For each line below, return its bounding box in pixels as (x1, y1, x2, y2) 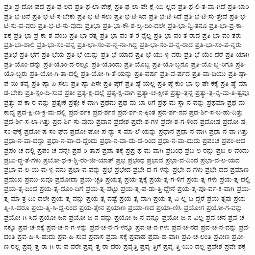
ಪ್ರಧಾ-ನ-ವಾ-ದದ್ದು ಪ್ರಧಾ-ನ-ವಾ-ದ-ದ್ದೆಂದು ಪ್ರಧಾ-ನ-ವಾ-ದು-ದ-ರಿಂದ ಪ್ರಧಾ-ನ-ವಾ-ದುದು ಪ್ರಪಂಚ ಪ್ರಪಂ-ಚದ (4, 135, 245, 145)
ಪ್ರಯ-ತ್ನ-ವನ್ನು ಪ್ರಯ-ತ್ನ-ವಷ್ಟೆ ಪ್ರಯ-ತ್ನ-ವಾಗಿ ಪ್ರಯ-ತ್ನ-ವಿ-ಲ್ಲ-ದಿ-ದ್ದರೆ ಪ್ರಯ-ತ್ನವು (51, 192, 231, 203)
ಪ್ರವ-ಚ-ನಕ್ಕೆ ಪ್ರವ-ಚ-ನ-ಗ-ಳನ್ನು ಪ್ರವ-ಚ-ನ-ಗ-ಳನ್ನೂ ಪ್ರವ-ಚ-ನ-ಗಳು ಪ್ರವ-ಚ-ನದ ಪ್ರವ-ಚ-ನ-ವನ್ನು (18, 221, 237, 232)
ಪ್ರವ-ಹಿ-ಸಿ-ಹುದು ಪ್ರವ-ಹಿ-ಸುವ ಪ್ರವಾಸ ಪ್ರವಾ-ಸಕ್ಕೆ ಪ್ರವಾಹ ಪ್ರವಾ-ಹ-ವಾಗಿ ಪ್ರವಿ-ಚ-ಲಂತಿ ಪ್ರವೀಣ (17, 231, 229, 241)
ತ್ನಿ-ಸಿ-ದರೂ (4, 202, 29, 212)
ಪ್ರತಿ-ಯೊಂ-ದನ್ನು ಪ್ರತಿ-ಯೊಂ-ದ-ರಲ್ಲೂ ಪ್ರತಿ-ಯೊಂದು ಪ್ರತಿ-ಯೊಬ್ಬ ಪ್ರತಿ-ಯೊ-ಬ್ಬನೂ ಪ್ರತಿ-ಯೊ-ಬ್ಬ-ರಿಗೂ (4, 58, 233, 69)
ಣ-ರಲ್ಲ (4, 240, 20, 251)
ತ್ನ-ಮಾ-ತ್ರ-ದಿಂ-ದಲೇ (4, 192, 50, 203)
